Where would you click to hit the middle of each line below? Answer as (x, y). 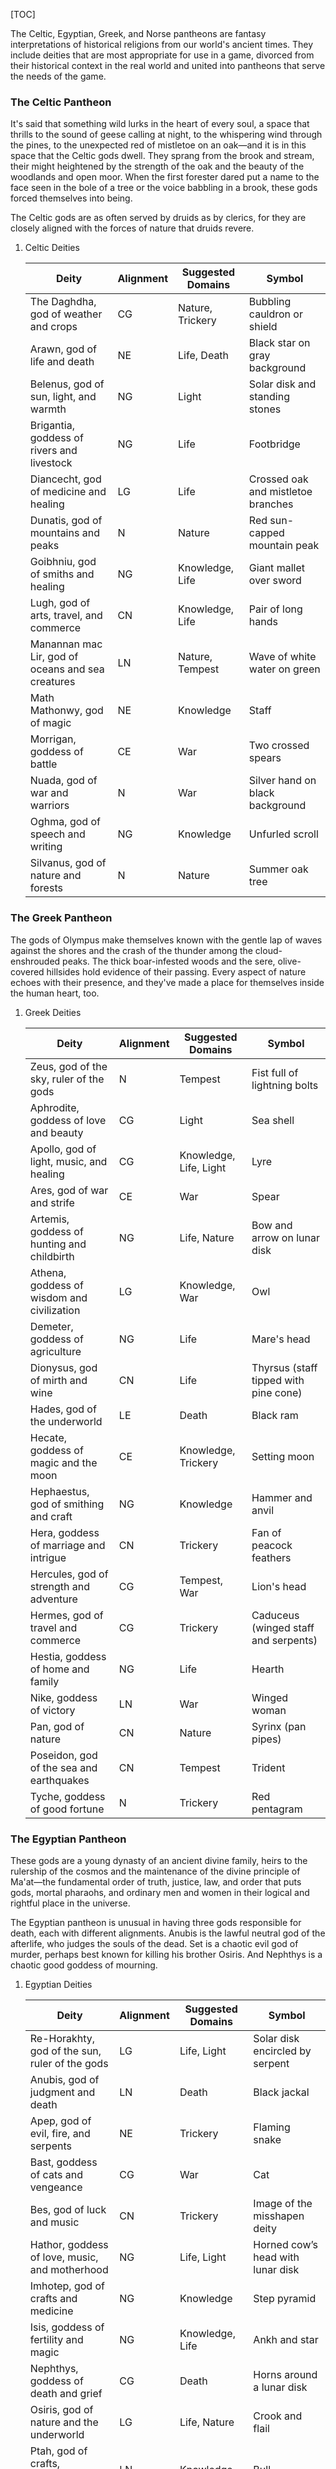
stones (265, 409)
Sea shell (273, 1120)
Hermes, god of (66, 1615)
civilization (55, 1310)
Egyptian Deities (58, 1984)
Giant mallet (276, 568)
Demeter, (51, 1326)
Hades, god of (63, 1409)
